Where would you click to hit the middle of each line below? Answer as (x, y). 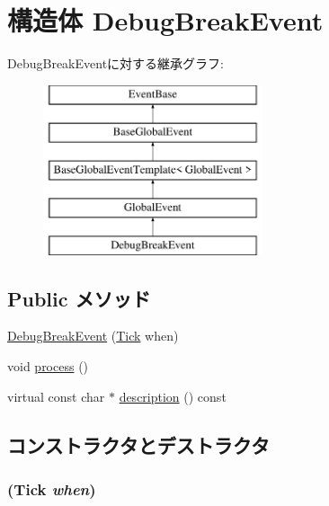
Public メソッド (79, 298)
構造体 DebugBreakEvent (165, 20)
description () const (173, 396)
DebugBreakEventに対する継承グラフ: (116, 63)
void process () (48, 366)
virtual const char (56, 396)
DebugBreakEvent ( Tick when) (93, 336)
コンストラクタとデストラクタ (138, 444)
